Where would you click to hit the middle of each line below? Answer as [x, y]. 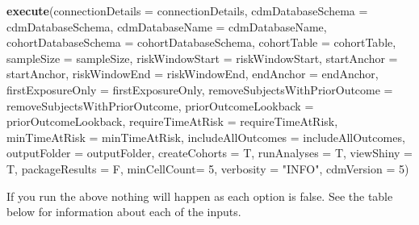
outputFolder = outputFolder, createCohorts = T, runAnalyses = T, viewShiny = [209, 153]
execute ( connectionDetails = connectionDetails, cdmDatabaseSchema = [187, 10]
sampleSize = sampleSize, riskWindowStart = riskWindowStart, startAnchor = [202, 58]
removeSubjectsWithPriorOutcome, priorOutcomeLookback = [160, 105]
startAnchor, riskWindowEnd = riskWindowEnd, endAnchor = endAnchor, [193, 74]
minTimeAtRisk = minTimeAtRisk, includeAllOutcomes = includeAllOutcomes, [206, 137]
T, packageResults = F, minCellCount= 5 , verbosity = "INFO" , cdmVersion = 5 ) [208, 168]
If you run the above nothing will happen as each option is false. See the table [200, 196]
